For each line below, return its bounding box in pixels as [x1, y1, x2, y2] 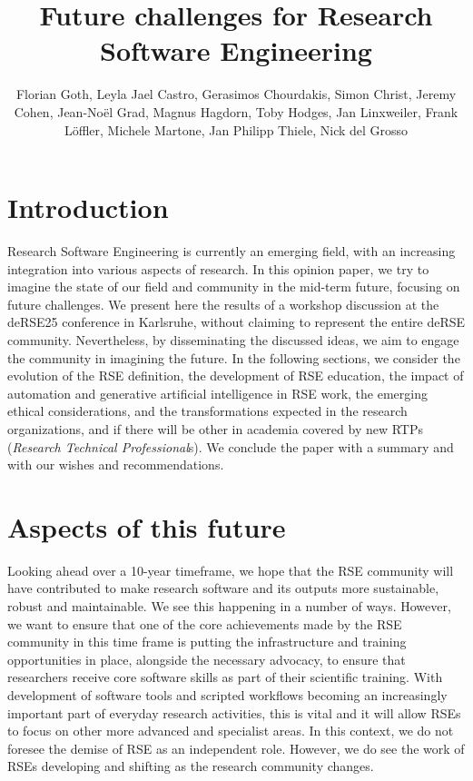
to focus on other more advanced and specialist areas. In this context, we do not [7, 721, 454, 740]
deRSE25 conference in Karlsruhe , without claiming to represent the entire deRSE [7, 312, 466, 331]
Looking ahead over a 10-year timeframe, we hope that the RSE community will [7, 560, 454, 579]
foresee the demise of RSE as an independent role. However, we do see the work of [7, 738, 465, 757]
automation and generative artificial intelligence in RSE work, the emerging [7, 383, 428, 402]
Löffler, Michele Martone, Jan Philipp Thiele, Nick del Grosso [64, 120, 409, 139]
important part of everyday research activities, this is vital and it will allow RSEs [7, 703, 461, 722]
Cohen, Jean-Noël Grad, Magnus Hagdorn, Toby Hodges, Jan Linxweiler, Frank [14, 102, 458, 121]
